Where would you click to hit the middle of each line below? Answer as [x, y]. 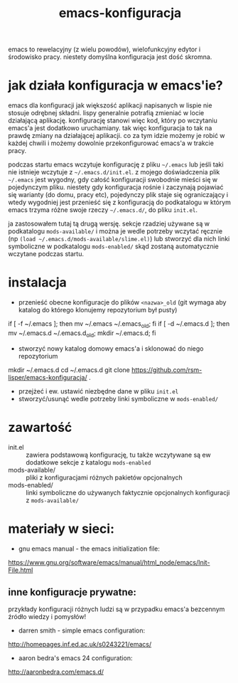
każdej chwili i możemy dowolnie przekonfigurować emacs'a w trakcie [111, 143]
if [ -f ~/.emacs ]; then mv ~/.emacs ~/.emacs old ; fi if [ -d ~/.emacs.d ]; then [119, 324]
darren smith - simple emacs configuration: [81, 630]
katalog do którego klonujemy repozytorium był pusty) [98, 310]
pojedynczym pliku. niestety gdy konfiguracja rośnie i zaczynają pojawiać [116, 187]
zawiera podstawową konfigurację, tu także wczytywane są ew [119, 455]
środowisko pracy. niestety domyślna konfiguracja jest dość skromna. [110, 57]
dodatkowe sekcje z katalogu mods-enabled [88, 462]
